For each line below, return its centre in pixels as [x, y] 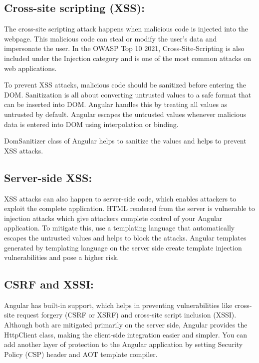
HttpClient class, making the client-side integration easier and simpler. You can [126, 334]
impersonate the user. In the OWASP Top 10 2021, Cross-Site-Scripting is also [124, 48]
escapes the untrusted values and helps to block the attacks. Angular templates [125, 237]
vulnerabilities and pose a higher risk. [62, 257]
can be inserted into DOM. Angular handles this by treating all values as [116, 104]
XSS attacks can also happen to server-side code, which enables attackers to [120, 198]
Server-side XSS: [48, 177]
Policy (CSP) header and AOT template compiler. [81, 354]
